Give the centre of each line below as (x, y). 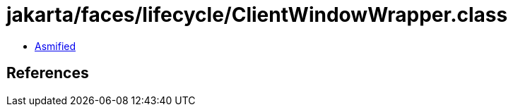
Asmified (55, 46)
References (48, 73)
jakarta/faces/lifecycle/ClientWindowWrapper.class (257, 15)
